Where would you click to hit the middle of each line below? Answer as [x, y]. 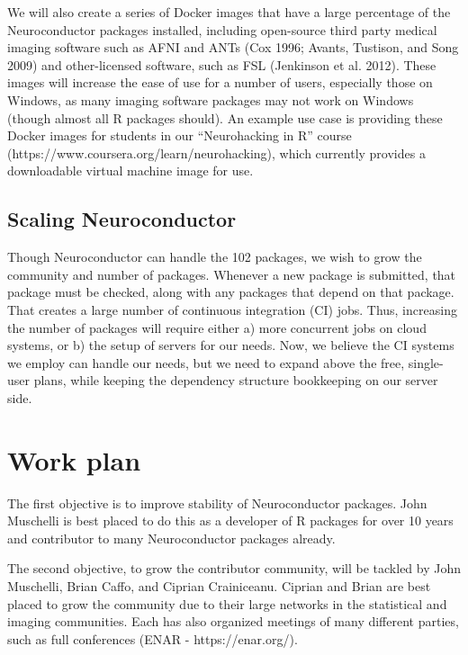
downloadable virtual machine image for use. [130, 170]
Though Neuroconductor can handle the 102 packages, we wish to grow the [215, 257]
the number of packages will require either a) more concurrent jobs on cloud [217, 327]
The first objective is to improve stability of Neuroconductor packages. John [217, 502]
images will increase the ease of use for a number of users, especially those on [220, 82]
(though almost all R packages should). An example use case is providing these [225, 117]
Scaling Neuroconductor [122, 219]
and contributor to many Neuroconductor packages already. [171, 538]
